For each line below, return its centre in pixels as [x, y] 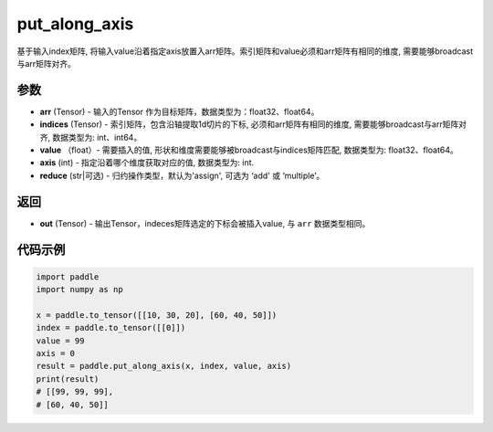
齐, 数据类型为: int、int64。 [91, 137]
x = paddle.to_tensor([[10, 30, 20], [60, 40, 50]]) [157, 315]
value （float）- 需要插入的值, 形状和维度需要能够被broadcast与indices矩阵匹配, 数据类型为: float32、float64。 [249, 150]
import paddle [68, 277]
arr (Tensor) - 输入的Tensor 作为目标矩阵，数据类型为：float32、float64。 [179, 111]
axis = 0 [56, 353]
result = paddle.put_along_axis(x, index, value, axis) [164, 366]
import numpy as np [79, 290]
